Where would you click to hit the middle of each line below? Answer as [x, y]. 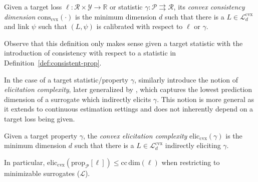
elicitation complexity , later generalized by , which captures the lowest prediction [128, 89]
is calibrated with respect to [140, 26]
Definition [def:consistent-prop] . [53, 62]
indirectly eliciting [193, 145]
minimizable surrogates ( [42, 173]
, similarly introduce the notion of [186, 79]
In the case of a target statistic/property [66, 79]
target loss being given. [40, 118]
